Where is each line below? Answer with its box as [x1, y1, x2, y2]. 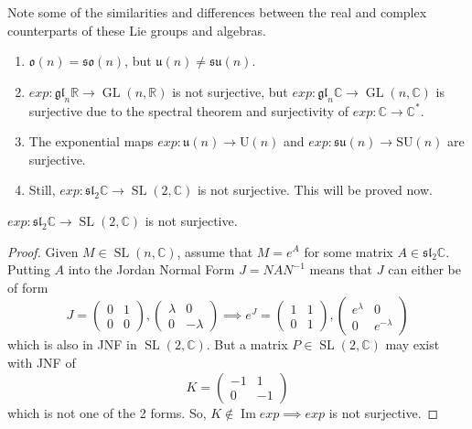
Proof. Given [7, 241, 79, 261]
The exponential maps [28, 132, 154, 151]
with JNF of [7, 352, 76, 371]
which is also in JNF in [7, 335, 137, 354]
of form [7, 277, 48, 296]
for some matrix [304, 241, 393, 261]
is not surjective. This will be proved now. [197, 180, 433, 199]
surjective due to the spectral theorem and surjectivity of [28, 101, 349, 120]
